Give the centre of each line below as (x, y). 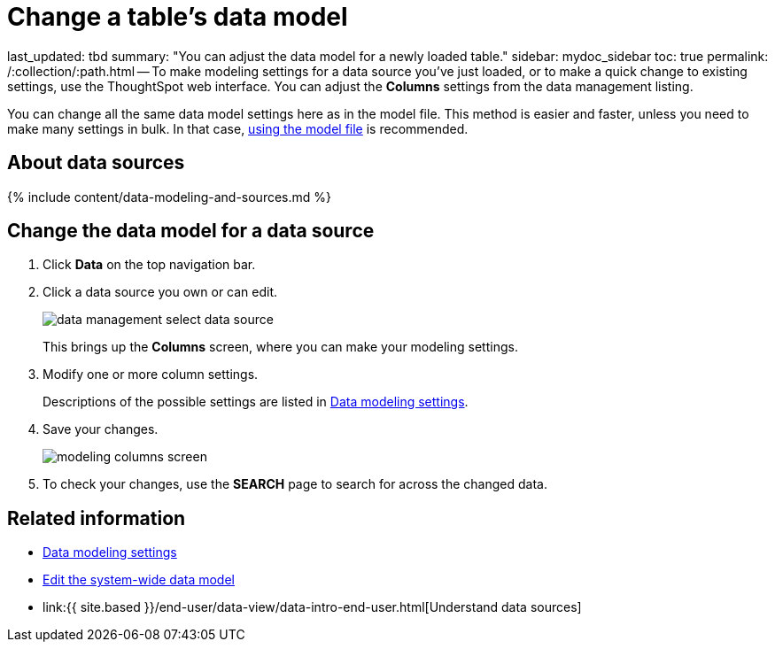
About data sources (96, 163)
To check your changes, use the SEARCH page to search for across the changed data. (295, 484)
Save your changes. (101, 429)
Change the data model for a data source (191, 231)
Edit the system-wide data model (139, 580)
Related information (97, 518)
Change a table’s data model (178, 17)
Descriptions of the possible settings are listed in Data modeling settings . (256, 402)
